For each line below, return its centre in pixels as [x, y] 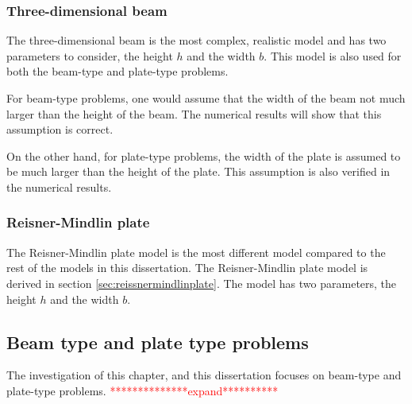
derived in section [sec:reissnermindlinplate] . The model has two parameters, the [202, 283]
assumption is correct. [60, 129]
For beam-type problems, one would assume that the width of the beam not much [206, 98]
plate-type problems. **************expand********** [142, 390]
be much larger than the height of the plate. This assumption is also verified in [198, 171]
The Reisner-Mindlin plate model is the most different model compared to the [196, 252]
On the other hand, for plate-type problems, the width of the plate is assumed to [204, 155]
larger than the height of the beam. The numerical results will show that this [194, 113]
